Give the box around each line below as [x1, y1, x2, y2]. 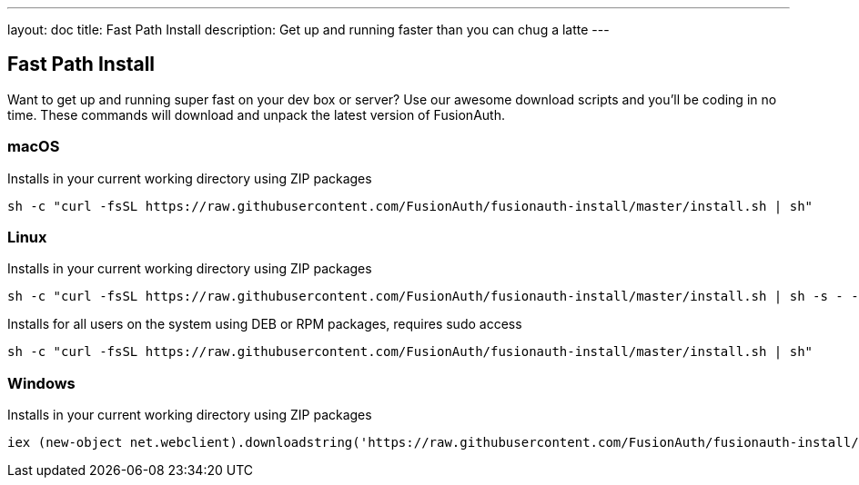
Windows [7, 373, 76, 392]
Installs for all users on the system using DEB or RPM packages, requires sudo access [7, 316, 522, 332]
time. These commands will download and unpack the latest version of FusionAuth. [7, 106, 505, 123]
